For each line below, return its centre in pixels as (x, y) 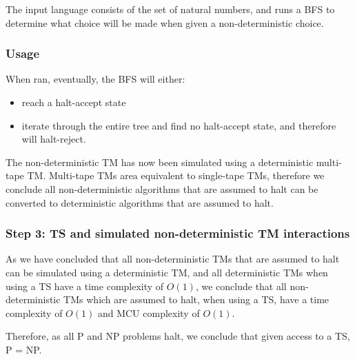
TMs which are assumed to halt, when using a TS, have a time (196, 299)
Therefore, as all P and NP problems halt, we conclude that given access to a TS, (178, 336)
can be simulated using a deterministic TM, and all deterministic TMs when (167, 272)
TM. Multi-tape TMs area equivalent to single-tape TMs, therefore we (176, 175)
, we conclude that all (241, 286)
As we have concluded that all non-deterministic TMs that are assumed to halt (173, 259)
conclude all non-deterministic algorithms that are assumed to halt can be (162, 188)
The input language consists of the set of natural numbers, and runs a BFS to (170, 9)
